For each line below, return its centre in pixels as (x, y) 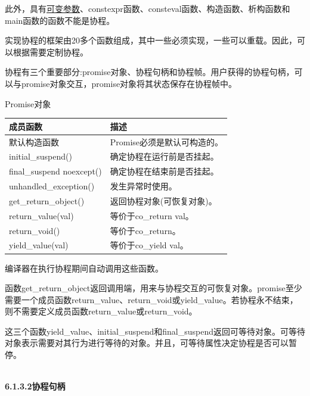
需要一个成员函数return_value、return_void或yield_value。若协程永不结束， (151, 299)
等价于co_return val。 (152, 215)
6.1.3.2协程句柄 (35, 386)
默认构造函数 (34, 141)
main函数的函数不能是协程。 (60, 20)
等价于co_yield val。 (149, 245)
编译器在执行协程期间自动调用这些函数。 (84, 268)
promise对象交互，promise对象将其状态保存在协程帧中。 (129, 83)
